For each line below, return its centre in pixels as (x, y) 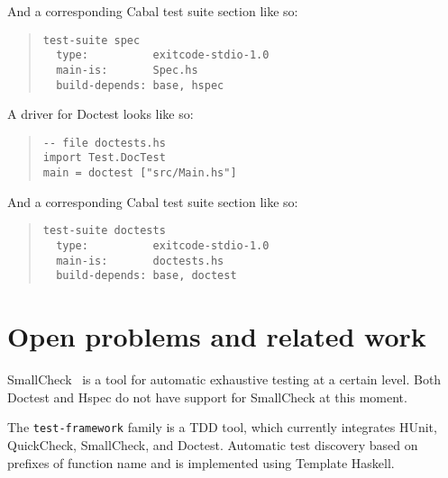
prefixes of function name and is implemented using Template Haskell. (201, 462)
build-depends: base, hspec (140, 85)
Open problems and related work (217, 336)
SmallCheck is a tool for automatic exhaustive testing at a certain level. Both (224, 379)
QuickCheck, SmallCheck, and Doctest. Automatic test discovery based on (213, 444)
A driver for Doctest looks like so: (101, 114)
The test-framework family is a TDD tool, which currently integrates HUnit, (222, 427)
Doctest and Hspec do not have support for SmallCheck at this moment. (207, 397)
